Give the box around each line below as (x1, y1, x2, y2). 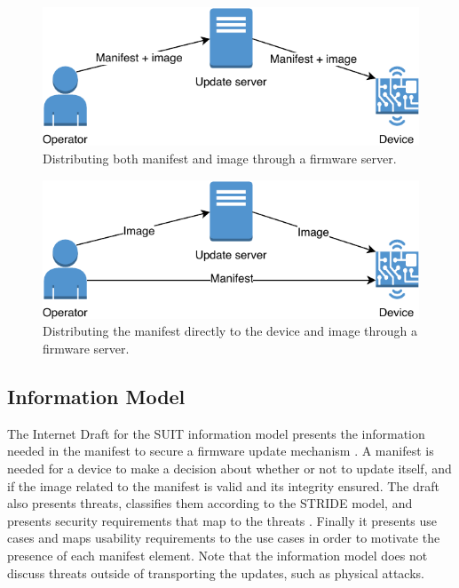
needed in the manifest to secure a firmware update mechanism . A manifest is (7, 441, 434, 460)
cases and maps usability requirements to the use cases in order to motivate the (7, 528, 440, 547)
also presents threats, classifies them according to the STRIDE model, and (7, 494, 413, 513)
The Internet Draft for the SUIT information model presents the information (7, 424, 425, 442)
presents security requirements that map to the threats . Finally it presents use (7, 511, 438, 529)
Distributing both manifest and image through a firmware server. (43, 148, 397, 167)
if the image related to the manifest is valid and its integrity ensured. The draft (7, 476, 439, 495)
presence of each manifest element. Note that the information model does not (7, 545, 428, 564)
